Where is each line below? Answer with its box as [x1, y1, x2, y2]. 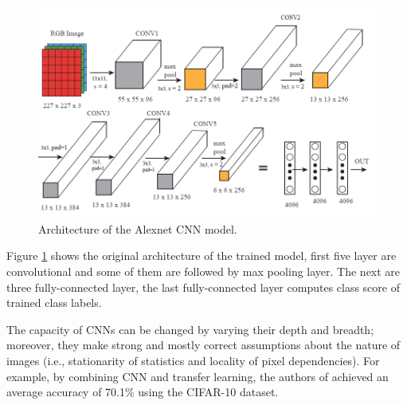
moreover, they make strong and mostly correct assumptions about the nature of [6, 336, 401, 353]
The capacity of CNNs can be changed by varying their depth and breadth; [6, 320, 374, 337]
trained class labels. [6, 294, 102, 311]
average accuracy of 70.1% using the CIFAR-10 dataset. [6, 383, 279, 400]
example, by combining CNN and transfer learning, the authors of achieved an [6, 368, 389, 384]
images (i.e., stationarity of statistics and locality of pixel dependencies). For [6, 352, 380, 368]
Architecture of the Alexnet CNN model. [38, 220, 237, 237]
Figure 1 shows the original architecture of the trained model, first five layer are [6, 247, 397, 264]
